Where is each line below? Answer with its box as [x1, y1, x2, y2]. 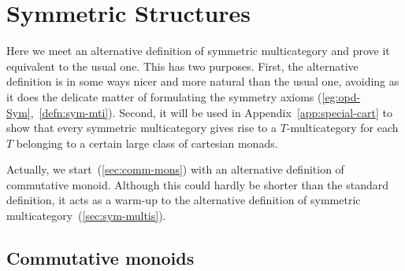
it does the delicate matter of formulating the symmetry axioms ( [6, 88, 322, 104]
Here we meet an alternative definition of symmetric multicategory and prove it [6, 42, 390, 59]
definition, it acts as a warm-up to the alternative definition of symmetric [6, 192, 361, 208]
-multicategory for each [286, 119, 399, 136]
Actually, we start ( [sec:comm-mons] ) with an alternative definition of [6, 161, 344, 178]
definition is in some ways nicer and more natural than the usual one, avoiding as [6, 73, 399, 90]
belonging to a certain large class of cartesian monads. [16, 134, 278, 151]
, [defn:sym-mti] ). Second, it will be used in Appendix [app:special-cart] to [30, 104, 392, 120]
